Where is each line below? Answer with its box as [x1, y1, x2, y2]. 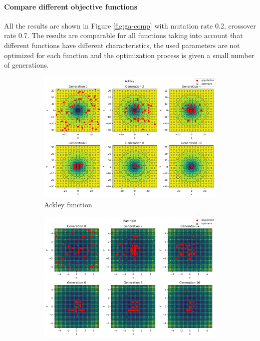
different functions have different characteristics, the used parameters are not [4, 40, 240, 50]
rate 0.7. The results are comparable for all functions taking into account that [4, 30, 243, 41]
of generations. [4, 60, 49, 70]
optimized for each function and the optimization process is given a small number [4, 50, 254, 60]
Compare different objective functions [4, 1, 137, 12]
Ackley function [44, 199, 92, 209]
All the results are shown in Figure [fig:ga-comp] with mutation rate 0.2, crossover [4, 20, 256, 31]
